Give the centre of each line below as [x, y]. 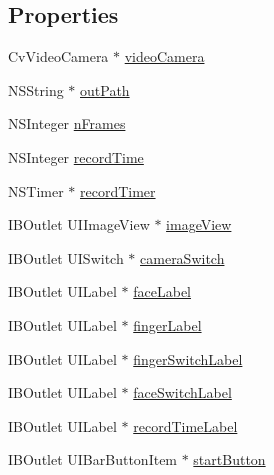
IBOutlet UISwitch [66, 257]
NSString [36, 89]
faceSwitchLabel [182, 392]
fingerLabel [167, 324]
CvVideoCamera [58, 56]
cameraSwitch [182, 257]
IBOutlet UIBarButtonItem [93, 459]
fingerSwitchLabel [188, 358]
